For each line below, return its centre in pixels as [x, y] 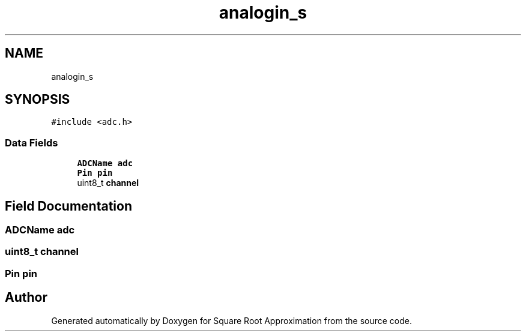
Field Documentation [68, 206]
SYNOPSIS [38, 100]
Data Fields [32, 142]
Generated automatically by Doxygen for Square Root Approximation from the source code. [231, 320]
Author [26, 298]
